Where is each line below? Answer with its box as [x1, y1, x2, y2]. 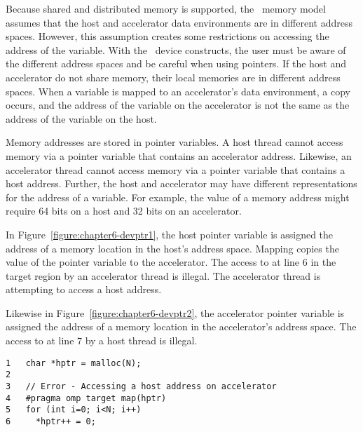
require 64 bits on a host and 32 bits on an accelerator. [6, 203, 242, 218]
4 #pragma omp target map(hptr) [6, 393, 167, 403]
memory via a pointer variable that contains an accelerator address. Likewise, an [6, 148, 352, 163]
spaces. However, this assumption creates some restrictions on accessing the [6, 29, 329, 43]
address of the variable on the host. [6, 111, 157, 126]
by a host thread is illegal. [85, 333, 198, 348]
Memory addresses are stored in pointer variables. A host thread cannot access [6, 135, 343, 149]
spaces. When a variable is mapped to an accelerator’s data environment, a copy [6, 83, 350, 98]
